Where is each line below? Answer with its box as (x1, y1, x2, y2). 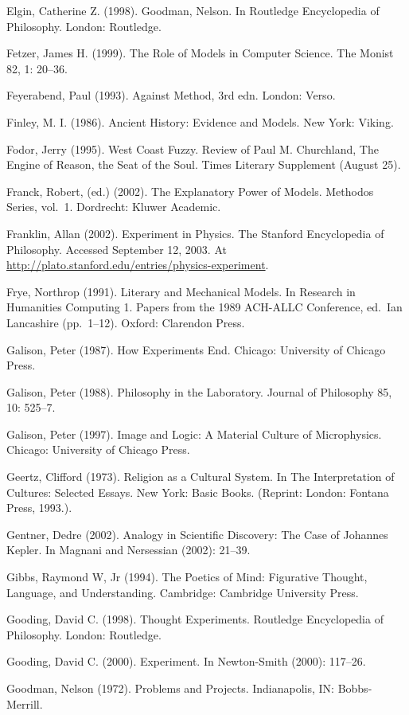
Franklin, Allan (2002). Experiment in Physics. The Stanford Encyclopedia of (6, 225, 384, 241)
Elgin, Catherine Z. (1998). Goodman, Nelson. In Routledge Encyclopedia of (6, 2, 380, 18)
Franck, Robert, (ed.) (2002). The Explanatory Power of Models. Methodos (6, 182, 374, 199)
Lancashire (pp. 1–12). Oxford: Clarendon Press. (6, 314, 245, 330)
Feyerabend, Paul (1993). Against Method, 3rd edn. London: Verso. (6, 87, 336, 104)
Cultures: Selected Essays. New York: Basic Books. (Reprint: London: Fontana (6, 483, 389, 500)
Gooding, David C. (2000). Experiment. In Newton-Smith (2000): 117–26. (6, 653, 366, 670)
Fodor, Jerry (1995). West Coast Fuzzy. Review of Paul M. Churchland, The (6, 140, 379, 157)
